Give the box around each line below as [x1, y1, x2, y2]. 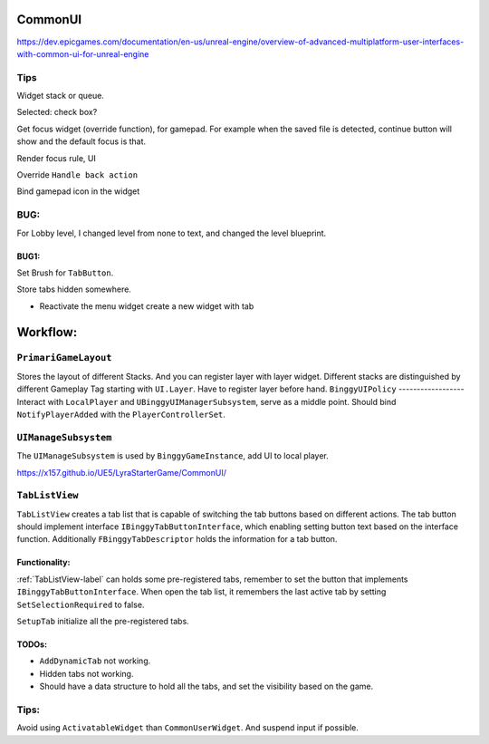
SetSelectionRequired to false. [16, 599, 145, 610]
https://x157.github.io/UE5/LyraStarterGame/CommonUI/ [16, 467, 226, 478]
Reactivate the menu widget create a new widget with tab [39, 300, 254, 312]
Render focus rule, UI [16, 152, 97, 163]
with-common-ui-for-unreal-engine [16, 48, 149, 59]
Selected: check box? [16, 107, 98, 118]
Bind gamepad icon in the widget [16, 186, 140, 197]
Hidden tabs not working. [39, 668, 134, 679]
